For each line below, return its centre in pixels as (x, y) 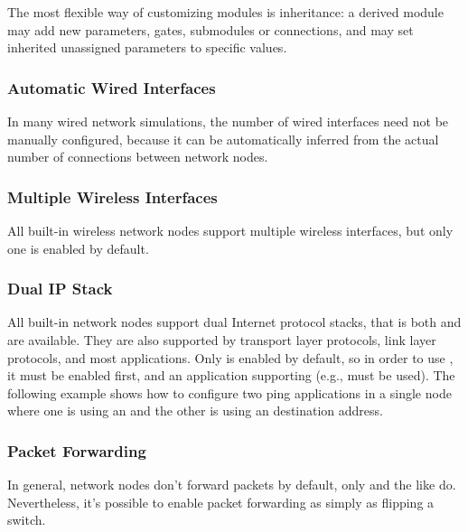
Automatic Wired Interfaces (112, 87)
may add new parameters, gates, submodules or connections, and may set (211, 29)
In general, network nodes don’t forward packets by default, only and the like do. (232, 485)
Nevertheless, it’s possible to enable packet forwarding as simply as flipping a (221, 502)
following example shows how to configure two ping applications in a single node (229, 392)
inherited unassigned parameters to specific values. (147, 47)
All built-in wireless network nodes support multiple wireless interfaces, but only (230, 230)
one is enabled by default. (78, 248)
